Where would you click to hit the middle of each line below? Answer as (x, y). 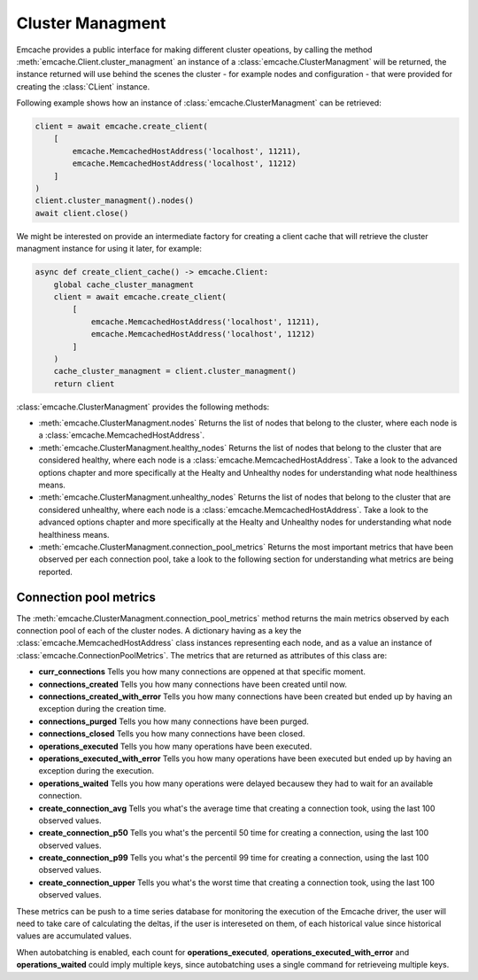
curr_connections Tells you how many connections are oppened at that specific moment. (202, 672)
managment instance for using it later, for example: (109, 249)
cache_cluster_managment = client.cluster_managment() (175, 371)
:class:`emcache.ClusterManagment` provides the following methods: (143, 407)
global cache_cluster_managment (124, 284)
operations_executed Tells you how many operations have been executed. (175, 746)
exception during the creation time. (103, 709)
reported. (55, 572)
